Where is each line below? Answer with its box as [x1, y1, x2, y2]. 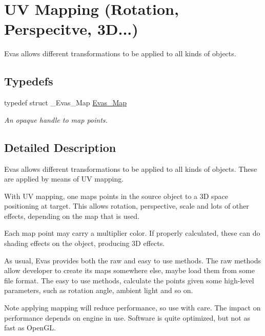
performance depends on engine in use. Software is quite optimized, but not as [4, 312, 250, 323]
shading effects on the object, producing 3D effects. [4, 238, 165, 249]
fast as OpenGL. [4, 322, 56, 333]
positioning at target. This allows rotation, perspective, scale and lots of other [4, 200, 249, 211]
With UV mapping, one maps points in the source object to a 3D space [4, 190, 228, 201]
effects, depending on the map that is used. [4, 210, 139, 221]
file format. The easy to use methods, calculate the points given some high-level [4, 275, 254, 285]
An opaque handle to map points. [4, 114, 108, 125]
